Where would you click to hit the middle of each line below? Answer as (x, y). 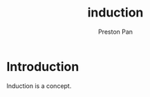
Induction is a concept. (39, 86)
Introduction (43, 66)
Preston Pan (115, 32)
